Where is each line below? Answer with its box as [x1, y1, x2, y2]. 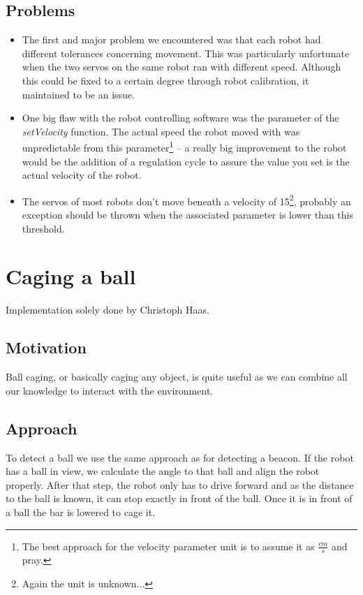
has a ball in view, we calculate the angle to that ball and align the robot [6, 464, 320, 478]
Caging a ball [6, 262, 136, 291]
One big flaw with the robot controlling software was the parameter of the [22, 110, 339, 125]
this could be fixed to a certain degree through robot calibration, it [22, 73, 309, 87]
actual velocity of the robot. [22, 168, 142, 182]
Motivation [6, 337, 87, 358]
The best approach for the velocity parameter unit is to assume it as [22, 538, 315, 553]
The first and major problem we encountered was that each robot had [22, 32, 321, 47]
